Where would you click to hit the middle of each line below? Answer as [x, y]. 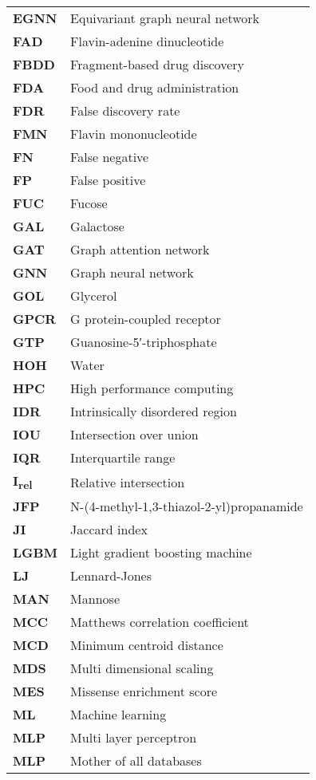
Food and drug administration [155, 87]
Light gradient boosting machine [161, 553]
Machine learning [118, 715]
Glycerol [94, 295]
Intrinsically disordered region [154, 411]
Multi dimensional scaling [142, 668]
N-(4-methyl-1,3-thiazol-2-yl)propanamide [187, 506]
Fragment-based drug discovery [157, 64]
